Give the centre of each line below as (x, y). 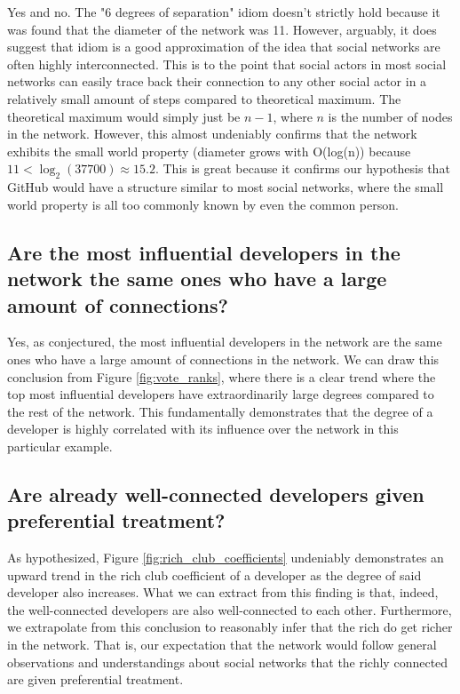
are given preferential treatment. (95, 679)
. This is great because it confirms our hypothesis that (302, 168)
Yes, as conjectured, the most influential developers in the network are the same (225, 342)
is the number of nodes (390, 116)
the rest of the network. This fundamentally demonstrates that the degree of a (220, 411)
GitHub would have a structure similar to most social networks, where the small (226, 187)
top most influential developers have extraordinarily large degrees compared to (221, 394)
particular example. (60, 446)
